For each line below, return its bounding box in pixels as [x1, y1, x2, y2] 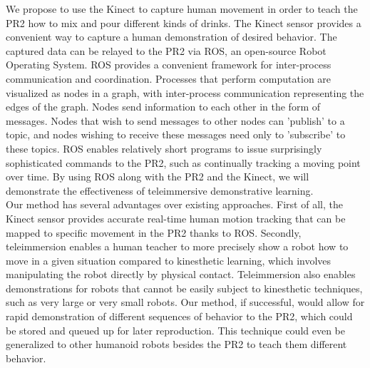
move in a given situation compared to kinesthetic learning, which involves [6, 252, 332, 267]
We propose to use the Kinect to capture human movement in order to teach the [6, 1, 358, 16]
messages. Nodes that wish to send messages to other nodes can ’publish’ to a [6, 113, 345, 128]
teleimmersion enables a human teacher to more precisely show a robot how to [6, 239, 349, 254]
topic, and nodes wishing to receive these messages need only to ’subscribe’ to [6, 127, 346, 142]
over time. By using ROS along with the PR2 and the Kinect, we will [6, 169, 309, 184]
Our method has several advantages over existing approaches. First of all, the [6, 197, 343, 212]
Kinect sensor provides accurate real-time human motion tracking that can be [6, 210, 346, 225]
